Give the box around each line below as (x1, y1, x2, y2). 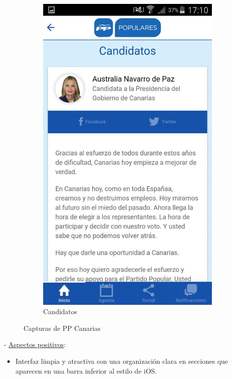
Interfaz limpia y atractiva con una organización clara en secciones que (15, 355, 228, 366)
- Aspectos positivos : (4, 339, 66, 350)
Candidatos (43, 306, 77, 317)
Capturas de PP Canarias (24, 322, 101, 333)
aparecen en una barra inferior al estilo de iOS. (15, 365, 157, 376)
